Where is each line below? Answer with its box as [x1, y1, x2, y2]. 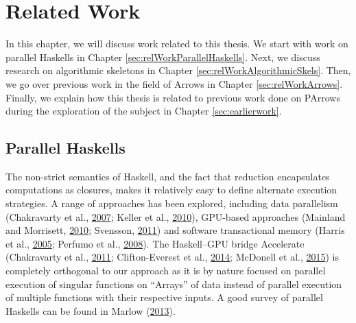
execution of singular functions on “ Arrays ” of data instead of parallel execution [5, 276, 342, 291]
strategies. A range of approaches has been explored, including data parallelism [5, 196, 338, 211]
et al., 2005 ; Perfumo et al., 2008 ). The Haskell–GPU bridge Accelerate [5, 236, 305, 250]
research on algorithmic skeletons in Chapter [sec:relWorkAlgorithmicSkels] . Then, [5, 63, 351, 77]
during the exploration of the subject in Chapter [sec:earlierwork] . [5, 104, 282, 118]
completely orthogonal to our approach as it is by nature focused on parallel [5, 263, 326, 278]
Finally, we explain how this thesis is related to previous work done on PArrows [5, 90, 340, 104]
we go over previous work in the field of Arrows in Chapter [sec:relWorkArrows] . [5, 76, 343, 91]
